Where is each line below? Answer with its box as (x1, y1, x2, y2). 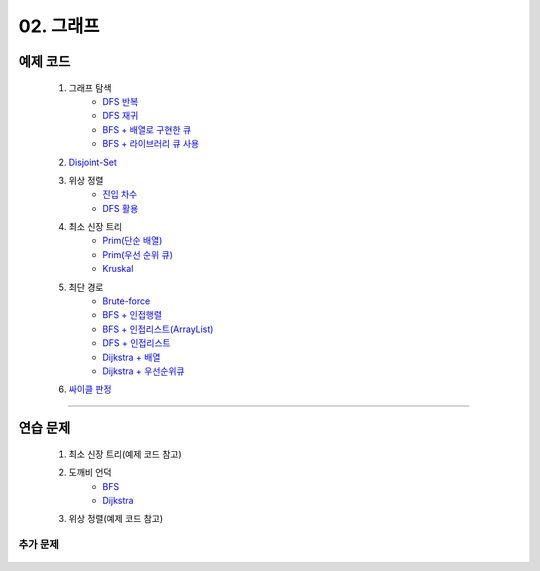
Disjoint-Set (68, 156, 117, 168)
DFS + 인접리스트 (102, 337, 171, 349)
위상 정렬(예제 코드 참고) (68, 513, 164, 525)
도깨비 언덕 (68, 466, 112, 479)
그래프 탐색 (68, 81, 112, 94)
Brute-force (102, 295, 151, 307)
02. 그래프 (18, 15, 100, 37)
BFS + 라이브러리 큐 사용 (102, 138, 200, 150)
